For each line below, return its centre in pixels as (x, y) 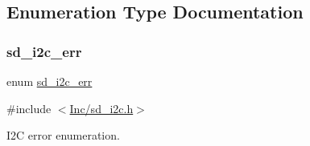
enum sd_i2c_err (50, 81)
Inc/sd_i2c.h (101, 108)
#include (29, 108)
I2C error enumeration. (63, 135)
